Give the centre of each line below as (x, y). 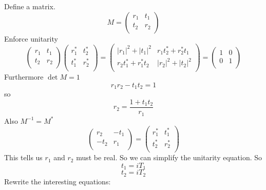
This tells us (23, 157)
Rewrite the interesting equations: (58, 181)
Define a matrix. (30, 6)
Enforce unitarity (31, 38)
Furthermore (24, 77)
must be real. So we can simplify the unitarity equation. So (169, 157)
